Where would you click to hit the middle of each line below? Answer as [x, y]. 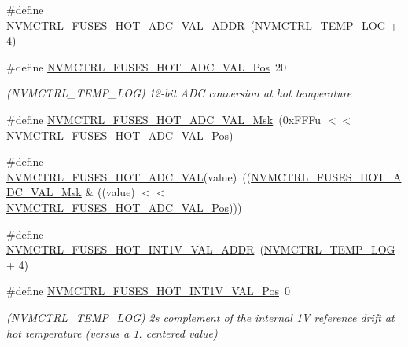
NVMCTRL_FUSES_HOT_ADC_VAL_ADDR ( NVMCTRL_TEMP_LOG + [202, 25]
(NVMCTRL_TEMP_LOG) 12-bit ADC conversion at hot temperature [179, 93]
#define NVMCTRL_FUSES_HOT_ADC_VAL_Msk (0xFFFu [164, 119]
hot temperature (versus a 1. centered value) [112, 332]
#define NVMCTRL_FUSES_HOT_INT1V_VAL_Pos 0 [148, 291]
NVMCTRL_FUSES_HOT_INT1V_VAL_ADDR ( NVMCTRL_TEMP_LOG [201, 249]
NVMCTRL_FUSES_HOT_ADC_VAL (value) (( [129, 176]
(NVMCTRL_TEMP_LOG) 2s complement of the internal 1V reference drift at [200, 317]
